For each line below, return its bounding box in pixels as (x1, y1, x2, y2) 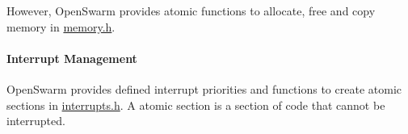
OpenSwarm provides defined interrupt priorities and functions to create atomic (6, 80, 402, 97)
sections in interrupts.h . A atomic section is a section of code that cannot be (6, 96, 385, 113)
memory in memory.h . (6, 18, 116, 35)
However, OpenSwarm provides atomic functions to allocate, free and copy (6, 2, 376, 19)
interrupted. (6, 112, 65, 129)
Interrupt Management (6, 49, 137, 66)
